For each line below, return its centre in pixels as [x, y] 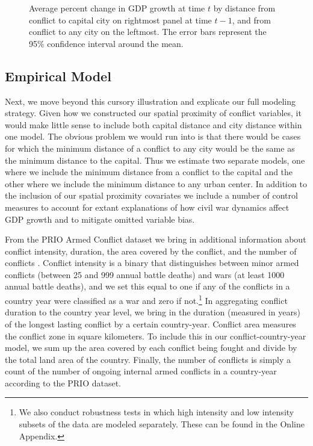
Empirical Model [58, 76]
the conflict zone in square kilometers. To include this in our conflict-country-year [156, 336]
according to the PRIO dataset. [63, 383]
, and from [251, 20]
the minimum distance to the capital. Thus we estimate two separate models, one [155, 160]
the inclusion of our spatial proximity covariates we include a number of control [151, 195]
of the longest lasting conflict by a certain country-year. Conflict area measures [150, 324]
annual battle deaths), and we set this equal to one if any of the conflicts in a [147, 286]
